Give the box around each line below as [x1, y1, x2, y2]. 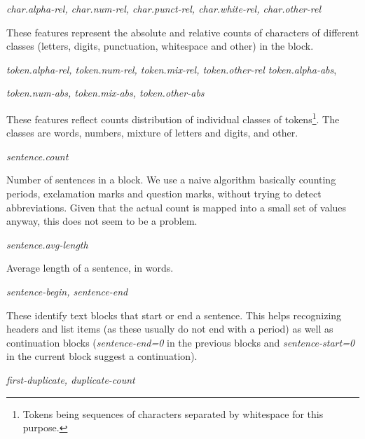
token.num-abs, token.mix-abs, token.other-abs [6, 85, 205, 100]
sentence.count [6, 148, 69, 163]
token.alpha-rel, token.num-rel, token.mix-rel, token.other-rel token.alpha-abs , [6, 62, 337, 76]
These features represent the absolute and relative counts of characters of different [6, 25, 359, 39]
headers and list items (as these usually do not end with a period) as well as [6, 321, 333, 336]
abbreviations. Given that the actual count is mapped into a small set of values [6, 200, 347, 214]
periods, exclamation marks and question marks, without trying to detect [6, 186, 322, 200]
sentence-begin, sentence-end [6, 284, 128, 298]
